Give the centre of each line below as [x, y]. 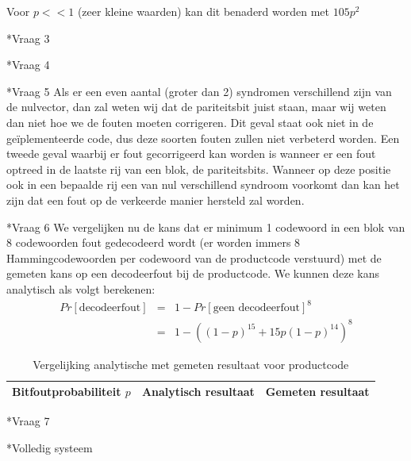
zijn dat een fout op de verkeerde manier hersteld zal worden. [156, 200]
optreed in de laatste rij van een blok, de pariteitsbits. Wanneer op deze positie [199, 169]
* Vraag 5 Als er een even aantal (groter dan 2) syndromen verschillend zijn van [199, 91]
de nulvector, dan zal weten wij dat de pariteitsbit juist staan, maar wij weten [196, 107]
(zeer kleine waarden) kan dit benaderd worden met [204, 11]
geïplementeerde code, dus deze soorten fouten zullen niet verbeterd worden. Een [203, 138]
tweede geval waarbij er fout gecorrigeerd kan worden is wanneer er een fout [191, 154]
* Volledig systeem [50, 447]
